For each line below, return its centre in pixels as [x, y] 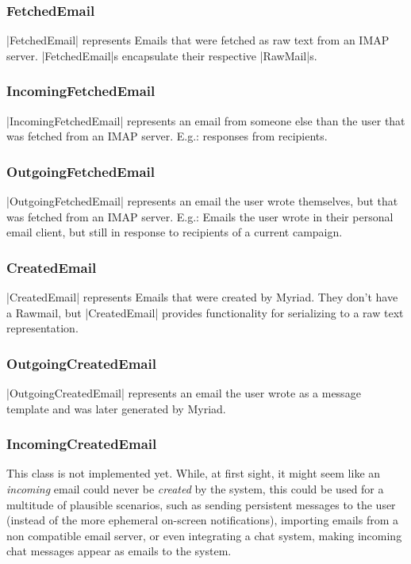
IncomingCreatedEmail [82, 444]
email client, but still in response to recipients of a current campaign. [175, 232]
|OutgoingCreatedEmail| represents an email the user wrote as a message [184, 393]
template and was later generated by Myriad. [116, 408]
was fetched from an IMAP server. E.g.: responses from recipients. [167, 136]
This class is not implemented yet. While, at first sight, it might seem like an [194, 473]
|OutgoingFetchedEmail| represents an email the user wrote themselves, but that [202, 201]
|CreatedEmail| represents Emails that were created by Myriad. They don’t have [202, 297]
